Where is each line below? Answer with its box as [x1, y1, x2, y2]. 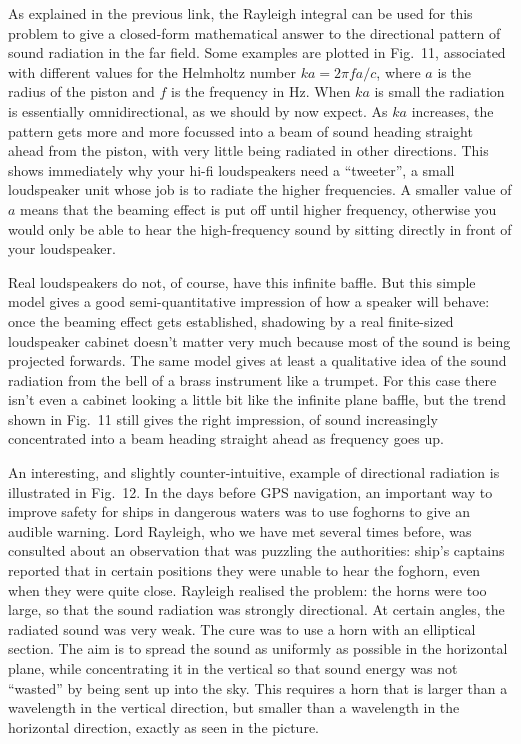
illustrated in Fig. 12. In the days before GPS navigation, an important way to [8, 481, 493, 502]
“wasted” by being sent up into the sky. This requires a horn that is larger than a [8, 677, 508, 698]
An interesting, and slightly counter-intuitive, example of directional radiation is [8, 462, 500, 483]
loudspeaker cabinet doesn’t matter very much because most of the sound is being [8, 330, 511, 351]
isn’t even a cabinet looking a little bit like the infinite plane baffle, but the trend [8, 389, 506, 410]
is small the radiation [374, 81, 505, 102]
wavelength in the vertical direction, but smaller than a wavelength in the [8, 697, 460, 718]
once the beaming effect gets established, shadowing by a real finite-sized [8, 310, 454, 331]
